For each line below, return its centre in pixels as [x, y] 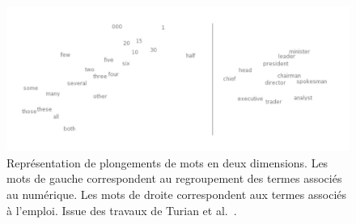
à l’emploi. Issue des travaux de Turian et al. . [122, 210]
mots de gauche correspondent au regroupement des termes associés [174, 178]
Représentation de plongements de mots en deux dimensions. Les [167, 162]
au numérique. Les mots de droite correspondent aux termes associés [177, 194]
